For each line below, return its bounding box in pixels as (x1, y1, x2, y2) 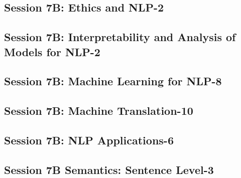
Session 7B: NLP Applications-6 (4, 132, 174, 147)
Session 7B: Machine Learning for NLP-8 (4, 73, 222, 89)
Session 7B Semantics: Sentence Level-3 (4, 161, 214, 177)
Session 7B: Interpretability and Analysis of (4, 29, 236, 45)
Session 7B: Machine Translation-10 (4, 103, 193, 118)
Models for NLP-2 (4, 44, 100, 59)
